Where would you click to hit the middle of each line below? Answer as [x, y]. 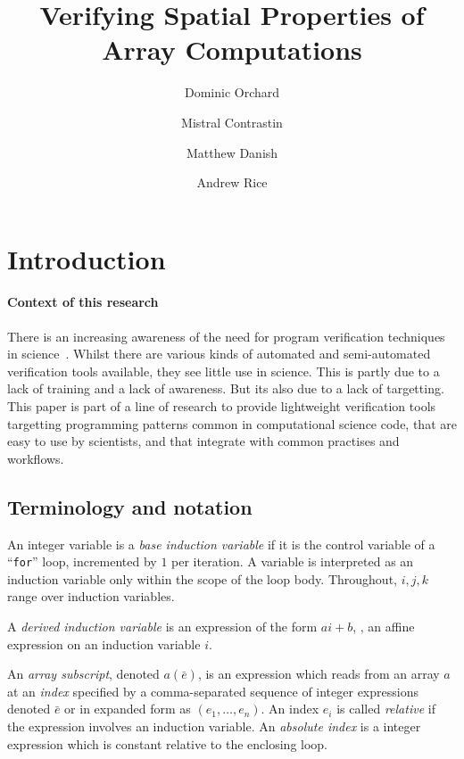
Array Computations [232, 49]
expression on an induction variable [104, 643]
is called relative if [386, 709]
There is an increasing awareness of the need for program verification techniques [226, 336]
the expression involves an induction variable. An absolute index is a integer [214, 726]
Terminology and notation [130, 506]
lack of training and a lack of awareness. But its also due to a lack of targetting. [226, 388]
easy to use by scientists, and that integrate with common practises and [203, 441]
